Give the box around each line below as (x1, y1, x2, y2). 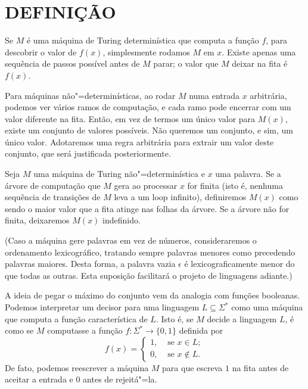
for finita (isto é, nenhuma (187, 179, 283, 191)
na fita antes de (232, 361, 289, 374)
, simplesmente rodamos (102, 45, 190, 58)
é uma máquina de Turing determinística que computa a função (26, 34, 259, 46)
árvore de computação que (5, 179, 101, 191)
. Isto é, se (155, 312, 194, 325)
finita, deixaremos (5, 214, 70, 226)
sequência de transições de (5, 191, 101, 203)
